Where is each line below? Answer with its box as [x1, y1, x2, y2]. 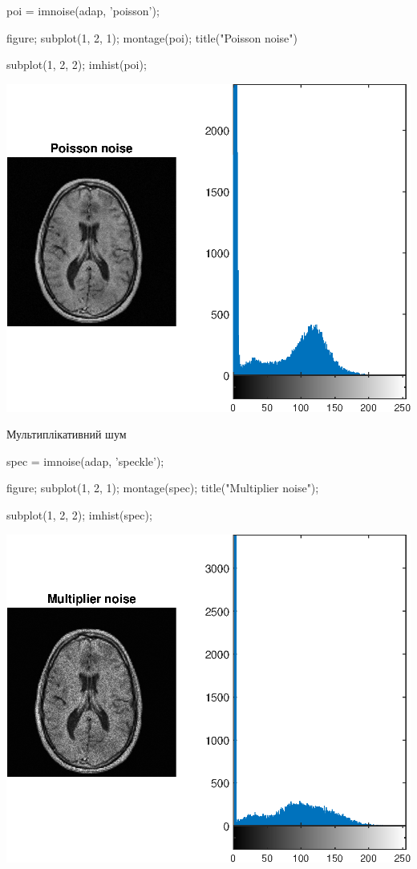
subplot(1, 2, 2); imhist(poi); [6, 56, 147, 73]
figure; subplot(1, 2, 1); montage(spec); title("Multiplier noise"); [6, 479, 319, 496]
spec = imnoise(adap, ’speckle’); [6, 452, 164, 469]
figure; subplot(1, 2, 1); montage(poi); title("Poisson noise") [6, 29, 298, 46]
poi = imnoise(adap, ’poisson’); [6, 2, 160, 18]
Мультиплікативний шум [6, 426, 127, 443]
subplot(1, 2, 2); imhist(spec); [6, 507, 152, 523]
